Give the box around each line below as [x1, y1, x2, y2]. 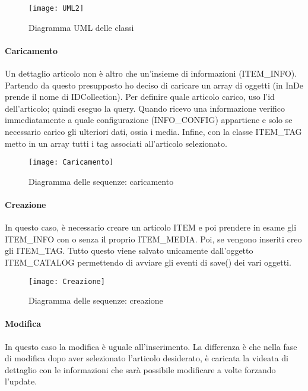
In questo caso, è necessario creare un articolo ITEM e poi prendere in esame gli [5, 221, 297, 234]
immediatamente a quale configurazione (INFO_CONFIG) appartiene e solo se [5, 113, 293, 126]
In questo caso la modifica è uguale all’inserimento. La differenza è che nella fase [5, 340, 297, 352]
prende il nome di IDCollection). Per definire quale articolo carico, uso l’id [5, 90, 275, 103]
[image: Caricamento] [28, 158, 114, 167]
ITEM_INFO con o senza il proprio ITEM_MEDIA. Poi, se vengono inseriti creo [5, 232, 302, 245]
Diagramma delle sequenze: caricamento [28, 175, 174, 187]
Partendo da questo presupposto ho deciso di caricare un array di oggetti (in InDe [5, 78, 304, 91]
